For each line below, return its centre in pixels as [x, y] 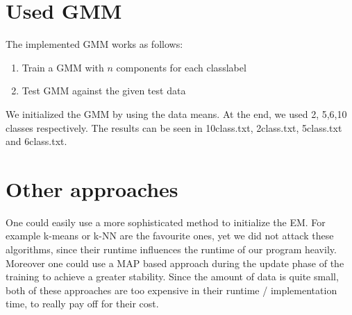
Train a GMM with [63, 67]
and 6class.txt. [36, 141]
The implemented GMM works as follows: [94, 44]
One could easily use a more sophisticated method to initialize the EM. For [166, 222]
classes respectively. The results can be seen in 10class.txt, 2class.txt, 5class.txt [174, 127]
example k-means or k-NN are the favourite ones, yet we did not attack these [170, 236]
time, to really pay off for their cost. [82, 304]
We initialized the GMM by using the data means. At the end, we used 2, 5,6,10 [176, 113]
